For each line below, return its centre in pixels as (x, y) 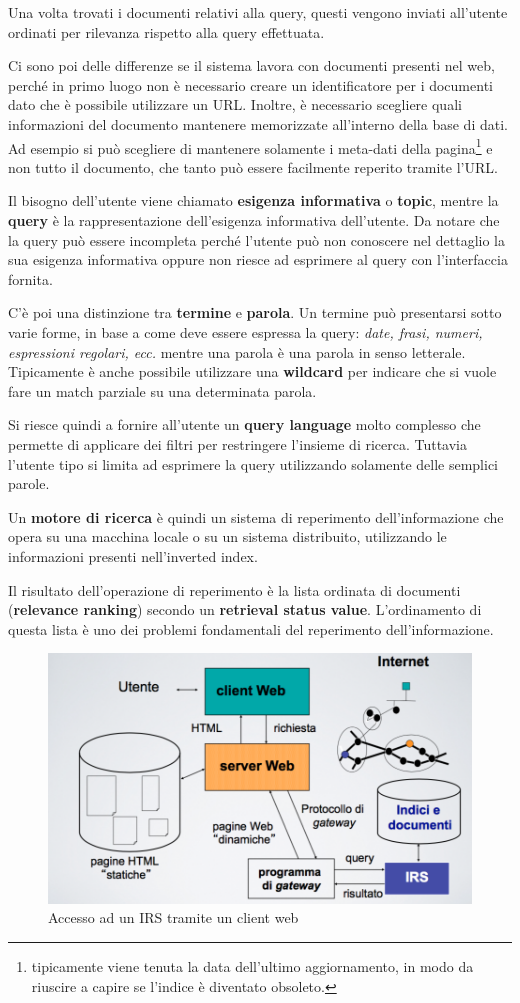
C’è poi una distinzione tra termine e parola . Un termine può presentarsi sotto (255, 312)
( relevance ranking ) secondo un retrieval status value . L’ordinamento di (245, 609)
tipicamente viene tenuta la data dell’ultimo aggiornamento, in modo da (252, 965)
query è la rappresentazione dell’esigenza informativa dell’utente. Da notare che (254, 220)
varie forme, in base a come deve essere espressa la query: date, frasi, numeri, (245, 331)
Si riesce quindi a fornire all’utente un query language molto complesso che (244, 424)
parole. (29, 483)
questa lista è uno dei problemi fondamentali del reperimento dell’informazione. (251, 628)
